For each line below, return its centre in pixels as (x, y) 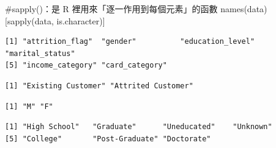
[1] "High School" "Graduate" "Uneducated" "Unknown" (139, 127)
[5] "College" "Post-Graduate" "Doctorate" (108, 139)
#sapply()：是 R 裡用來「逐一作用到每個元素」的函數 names (125, 9)
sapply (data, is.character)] (56, 20)
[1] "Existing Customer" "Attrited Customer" (99, 86)
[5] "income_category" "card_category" (86, 65)
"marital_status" (40, 53)
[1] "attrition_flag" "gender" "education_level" (130, 42)
